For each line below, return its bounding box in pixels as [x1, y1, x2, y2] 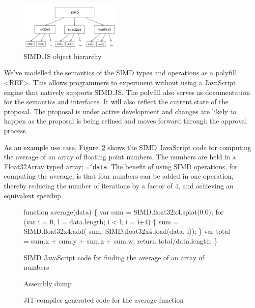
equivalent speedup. [4, 190, 63, 200]
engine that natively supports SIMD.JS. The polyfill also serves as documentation [4, 87, 250, 97]
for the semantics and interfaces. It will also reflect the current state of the [4, 96, 228, 107]
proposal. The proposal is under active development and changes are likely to [4, 106, 236, 116]
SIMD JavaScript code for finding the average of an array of [24, 252, 204, 262]
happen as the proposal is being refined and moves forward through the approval [4, 116, 247, 126]
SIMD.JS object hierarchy [24, 51, 102, 61]
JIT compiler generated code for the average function [24, 295, 184, 305]
